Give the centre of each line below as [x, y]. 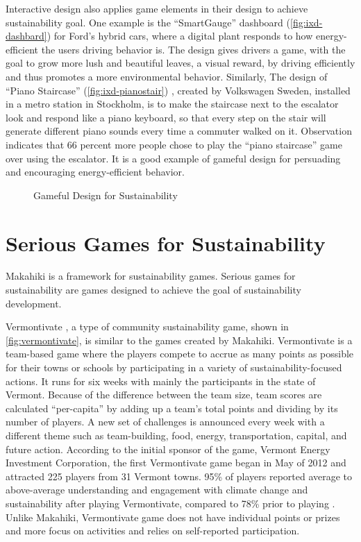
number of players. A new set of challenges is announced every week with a [165, 422]
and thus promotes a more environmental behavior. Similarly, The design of [167, 76]
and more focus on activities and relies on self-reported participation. [153, 531]
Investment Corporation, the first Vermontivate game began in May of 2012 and [176, 463]
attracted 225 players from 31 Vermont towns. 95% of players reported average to [179, 476]
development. [34, 303]
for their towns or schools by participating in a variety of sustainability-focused [174, 367]
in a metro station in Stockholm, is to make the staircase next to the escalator [172, 104]
